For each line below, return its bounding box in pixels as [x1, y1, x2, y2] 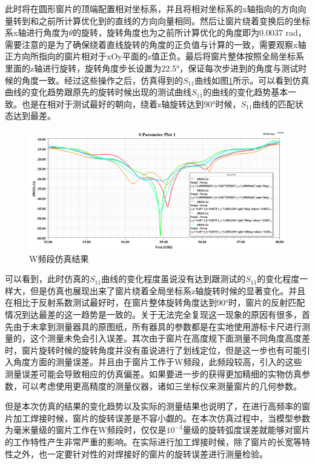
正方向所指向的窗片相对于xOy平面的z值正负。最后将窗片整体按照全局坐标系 [5, 50, 304, 62]
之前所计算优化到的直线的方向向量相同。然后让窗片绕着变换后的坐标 [38, 14, 310, 27]
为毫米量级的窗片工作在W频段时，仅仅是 [5, 423, 167, 436]
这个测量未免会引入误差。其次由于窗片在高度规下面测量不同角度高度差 [30, 332, 310, 345]
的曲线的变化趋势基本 [203, 86, 288, 98]
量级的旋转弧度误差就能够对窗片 [182, 423, 310, 436]
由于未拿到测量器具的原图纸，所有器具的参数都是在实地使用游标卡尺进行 [13, 320, 302, 332]
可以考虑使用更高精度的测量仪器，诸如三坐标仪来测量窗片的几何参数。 [21, 379, 302, 392]
